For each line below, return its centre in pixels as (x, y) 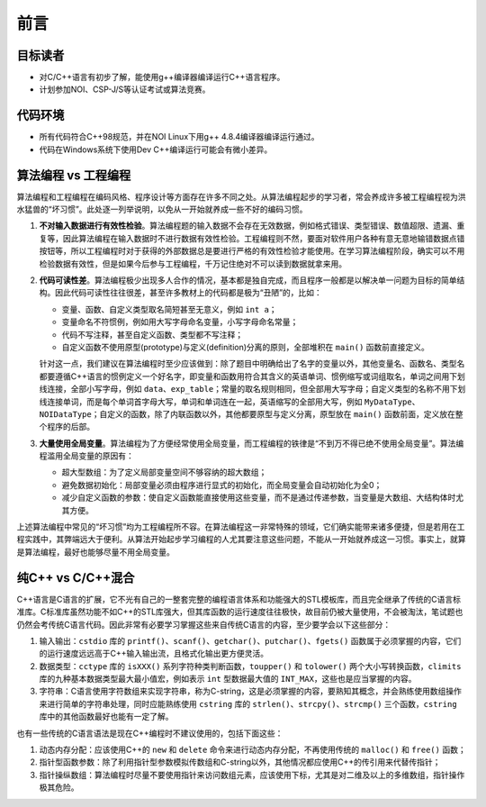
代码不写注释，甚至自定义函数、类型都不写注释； (152, 334)
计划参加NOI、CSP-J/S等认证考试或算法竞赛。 (125, 89)
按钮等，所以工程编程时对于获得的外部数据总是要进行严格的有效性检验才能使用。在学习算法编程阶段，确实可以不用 (252, 251)
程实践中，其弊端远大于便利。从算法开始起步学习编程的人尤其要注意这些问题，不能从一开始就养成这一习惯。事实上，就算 (241, 540)
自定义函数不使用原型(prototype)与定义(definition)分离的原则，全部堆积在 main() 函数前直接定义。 (245, 347)
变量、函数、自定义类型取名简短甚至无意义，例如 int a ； (170, 309)
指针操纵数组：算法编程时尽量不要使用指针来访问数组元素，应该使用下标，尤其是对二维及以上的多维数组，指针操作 (252, 775)
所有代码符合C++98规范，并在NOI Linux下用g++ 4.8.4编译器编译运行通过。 (179, 137)
